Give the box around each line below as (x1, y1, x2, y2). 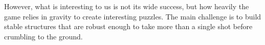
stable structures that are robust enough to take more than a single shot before (4, 21, 253, 32)
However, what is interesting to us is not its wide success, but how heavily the (4, 1, 249, 11)
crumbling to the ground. (4, 31, 83, 41)
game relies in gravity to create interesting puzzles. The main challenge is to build (4, 11, 261, 21)
